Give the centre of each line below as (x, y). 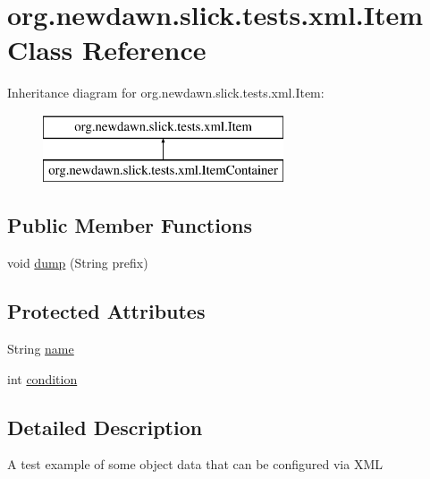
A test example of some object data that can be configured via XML (195, 464)
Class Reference (107, 50)
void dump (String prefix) (78, 263)
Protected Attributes (106, 311)
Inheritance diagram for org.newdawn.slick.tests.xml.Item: (166, 93)
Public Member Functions (130, 225)
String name (41, 349)
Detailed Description (105, 427)
